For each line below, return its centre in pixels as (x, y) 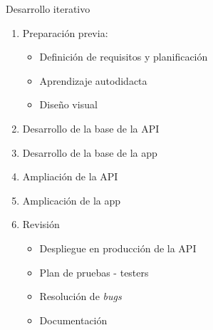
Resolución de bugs (80, 296)
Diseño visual (68, 104)
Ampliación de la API (70, 176)
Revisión (41, 224)
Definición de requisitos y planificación (124, 57)
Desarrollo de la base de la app (90, 152)
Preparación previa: (65, 32)
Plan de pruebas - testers (94, 272)
